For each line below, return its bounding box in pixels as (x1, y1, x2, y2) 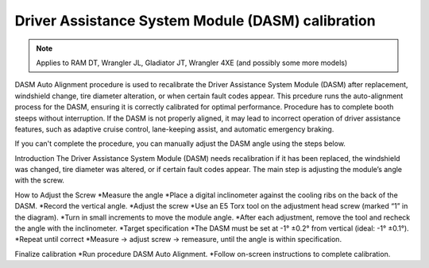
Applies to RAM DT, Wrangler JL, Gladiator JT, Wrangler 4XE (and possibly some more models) (36, 58, 348, 67)
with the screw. (14, 175, 65, 186)
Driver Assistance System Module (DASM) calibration (14, 12, 377, 29)
